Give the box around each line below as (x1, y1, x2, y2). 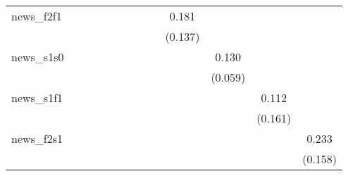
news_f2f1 (11, 8, 62, 24)
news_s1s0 (11, 49, 64, 65)
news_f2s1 (11, 130, 63, 146)
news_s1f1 (11, 89, 63, 106)
